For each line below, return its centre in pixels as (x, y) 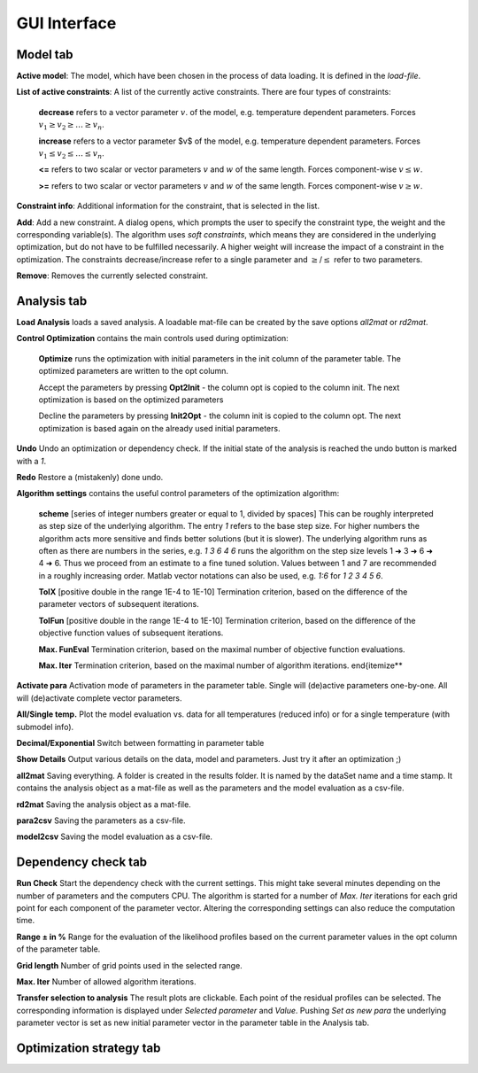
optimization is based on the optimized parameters (131, 400)
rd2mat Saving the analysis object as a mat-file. (104, 804)
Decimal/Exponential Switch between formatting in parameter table (140, 743)
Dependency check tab (82, 863)
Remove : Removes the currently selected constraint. (112, 276)
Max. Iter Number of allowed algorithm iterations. (106, 981)
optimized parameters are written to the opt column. (134, 371)
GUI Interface (66, 23)
